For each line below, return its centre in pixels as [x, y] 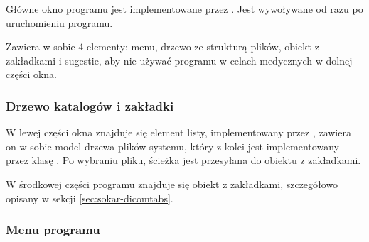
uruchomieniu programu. [59, 22]
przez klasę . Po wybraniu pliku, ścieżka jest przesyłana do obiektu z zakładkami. [183, 160]
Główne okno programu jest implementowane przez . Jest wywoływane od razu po [184, 9]
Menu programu [53, 230]
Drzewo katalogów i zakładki [90, 105]
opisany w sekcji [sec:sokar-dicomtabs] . [90, 198]
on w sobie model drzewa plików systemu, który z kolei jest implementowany [172, 146]
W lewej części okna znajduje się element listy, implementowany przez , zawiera [178, 132]
